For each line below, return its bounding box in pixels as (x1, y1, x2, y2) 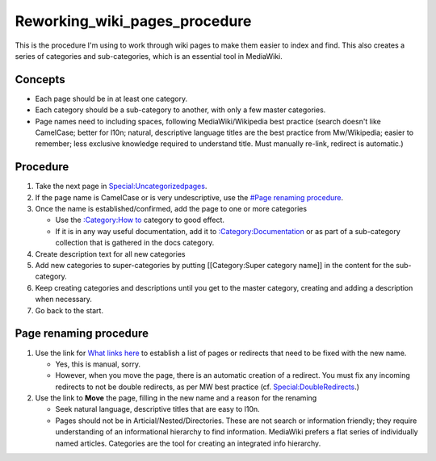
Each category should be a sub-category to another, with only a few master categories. (35, 105, 326, 115)
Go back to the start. (35, 305, 104, 315)
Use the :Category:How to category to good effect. (55, 215, 225, 225)
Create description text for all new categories (35, 249, 186, 258)
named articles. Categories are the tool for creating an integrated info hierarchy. (55, 438, 321, 448)
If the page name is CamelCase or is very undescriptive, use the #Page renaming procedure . (35, 192, 344, 202)
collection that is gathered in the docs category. (55, 238, 215, 248)
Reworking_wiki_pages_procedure (15, 12, 252, 30)
